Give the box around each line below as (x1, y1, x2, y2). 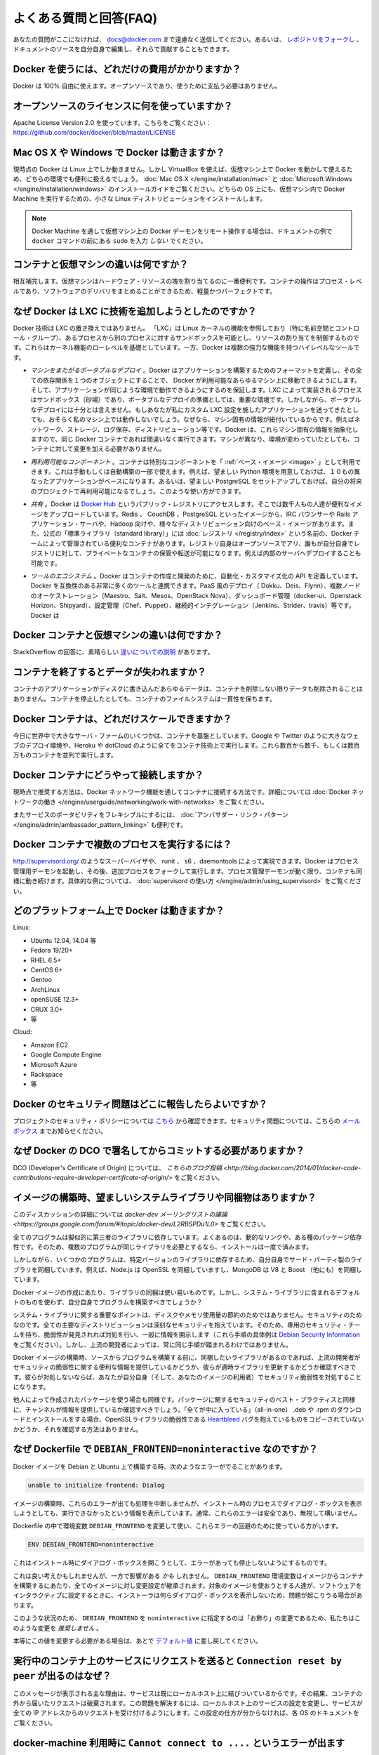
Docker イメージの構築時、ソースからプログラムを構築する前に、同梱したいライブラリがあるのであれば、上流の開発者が (13, 1353, 361, 1361)
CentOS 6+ (30, 966, 63, 974)
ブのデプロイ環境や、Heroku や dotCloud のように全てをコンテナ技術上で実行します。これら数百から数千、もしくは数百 (13, 741, 361, 750)
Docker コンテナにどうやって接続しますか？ (13, 769, 204, 781)
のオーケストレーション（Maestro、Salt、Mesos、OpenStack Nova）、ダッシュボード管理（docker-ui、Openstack (30, 591, 361, 600)
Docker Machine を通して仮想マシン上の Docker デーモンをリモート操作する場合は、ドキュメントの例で (32, 227, 333, 235)
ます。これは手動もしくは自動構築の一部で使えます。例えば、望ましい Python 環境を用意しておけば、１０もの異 (36, 468, 361, 476)
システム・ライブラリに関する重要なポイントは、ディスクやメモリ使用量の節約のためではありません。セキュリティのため (13, 1311, 363, 1319)
